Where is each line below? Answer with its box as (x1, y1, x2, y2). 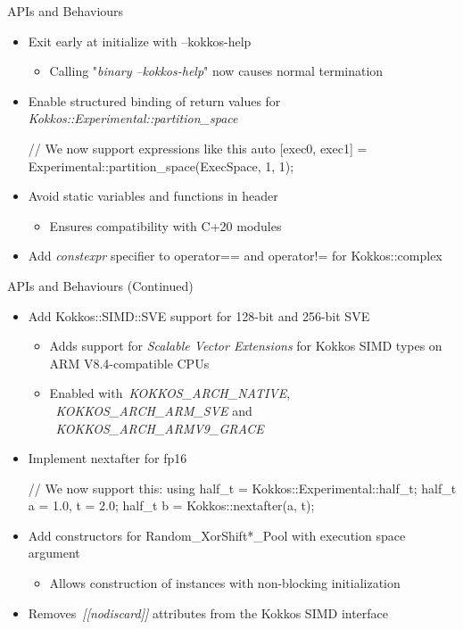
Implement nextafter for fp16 (28, 449, 187, 468)
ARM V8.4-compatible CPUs (49, 353, 210, 372)
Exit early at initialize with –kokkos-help (28, 31, 252, 50)
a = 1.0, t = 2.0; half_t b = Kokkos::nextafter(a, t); (28, 496, 315, 515)
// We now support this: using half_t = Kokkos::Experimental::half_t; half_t (28, 478, 457, 497)
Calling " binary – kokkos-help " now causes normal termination (49, 62, 384, 80)
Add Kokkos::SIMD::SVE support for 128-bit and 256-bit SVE (28, 306, 370, 325)
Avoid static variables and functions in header (28, 186, 278, 205)
